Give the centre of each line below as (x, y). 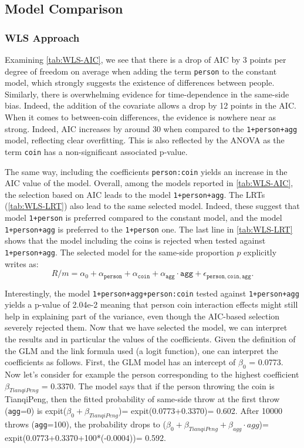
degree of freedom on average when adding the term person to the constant (141, 71)
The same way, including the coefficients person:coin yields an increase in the (146, 171)
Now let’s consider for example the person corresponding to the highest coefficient (152, 374)
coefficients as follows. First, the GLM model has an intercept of (120, 362)
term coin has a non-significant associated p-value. (96, 151)
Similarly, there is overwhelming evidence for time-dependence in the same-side (147, 94)
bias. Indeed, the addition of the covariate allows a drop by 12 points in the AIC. (151, 105)
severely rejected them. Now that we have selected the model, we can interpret (146, 327)
